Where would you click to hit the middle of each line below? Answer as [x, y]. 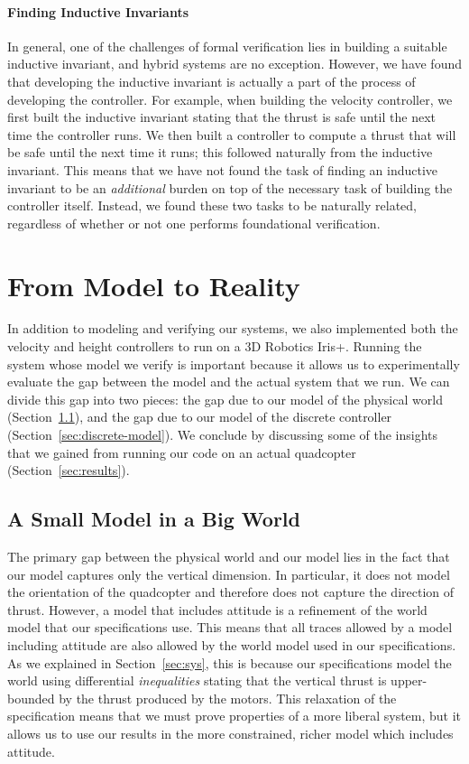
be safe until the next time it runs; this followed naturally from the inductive [220, 152]
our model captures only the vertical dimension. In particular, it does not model [229, 574]
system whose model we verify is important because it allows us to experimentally [234, 363]
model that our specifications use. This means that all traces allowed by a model [230, 627]
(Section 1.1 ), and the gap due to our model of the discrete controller [200, 417]
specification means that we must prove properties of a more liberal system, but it [234, 716]
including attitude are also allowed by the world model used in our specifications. [232, 644]
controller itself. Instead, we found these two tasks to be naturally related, [212, 205]
